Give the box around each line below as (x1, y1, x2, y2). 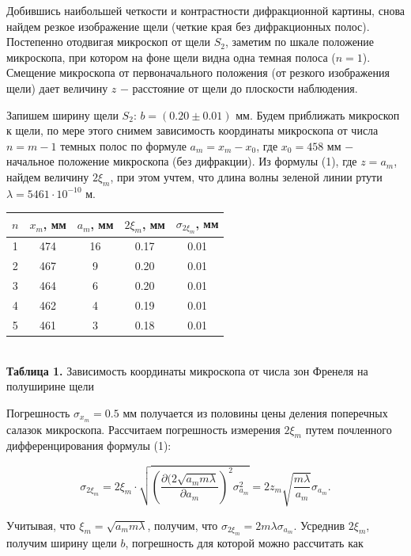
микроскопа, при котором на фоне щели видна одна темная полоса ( (6, 48, 336, 65)
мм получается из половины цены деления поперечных (123, 404, 388, 421)
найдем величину (6, 168, 89, 185)
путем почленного (305, 421, 392, 437)
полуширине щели (6, 378, 94, 394)
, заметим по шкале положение (224, 33, 375, 50)
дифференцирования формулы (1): (6, 437, 172, 454)
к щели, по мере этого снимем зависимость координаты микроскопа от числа (6, 122, 379, 139)
